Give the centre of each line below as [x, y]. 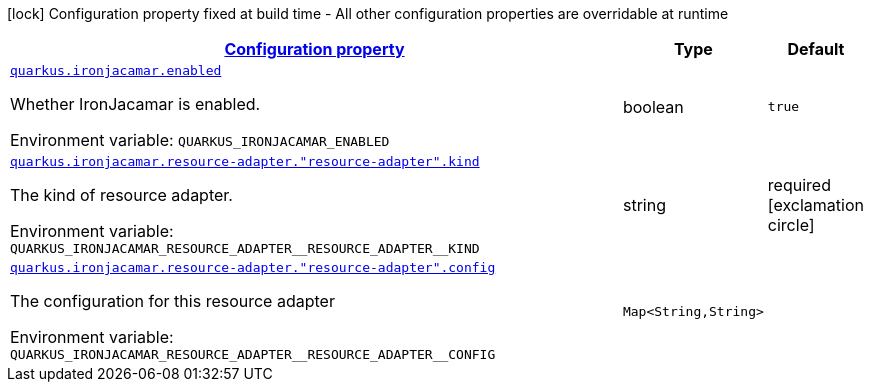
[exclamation [815, 205]
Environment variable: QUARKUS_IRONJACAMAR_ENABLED [200, 140]
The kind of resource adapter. [121, 195]
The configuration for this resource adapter [172, 301]
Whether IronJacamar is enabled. [135, 104]
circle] [791, 225]
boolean [653, 106]
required [799, 185]
